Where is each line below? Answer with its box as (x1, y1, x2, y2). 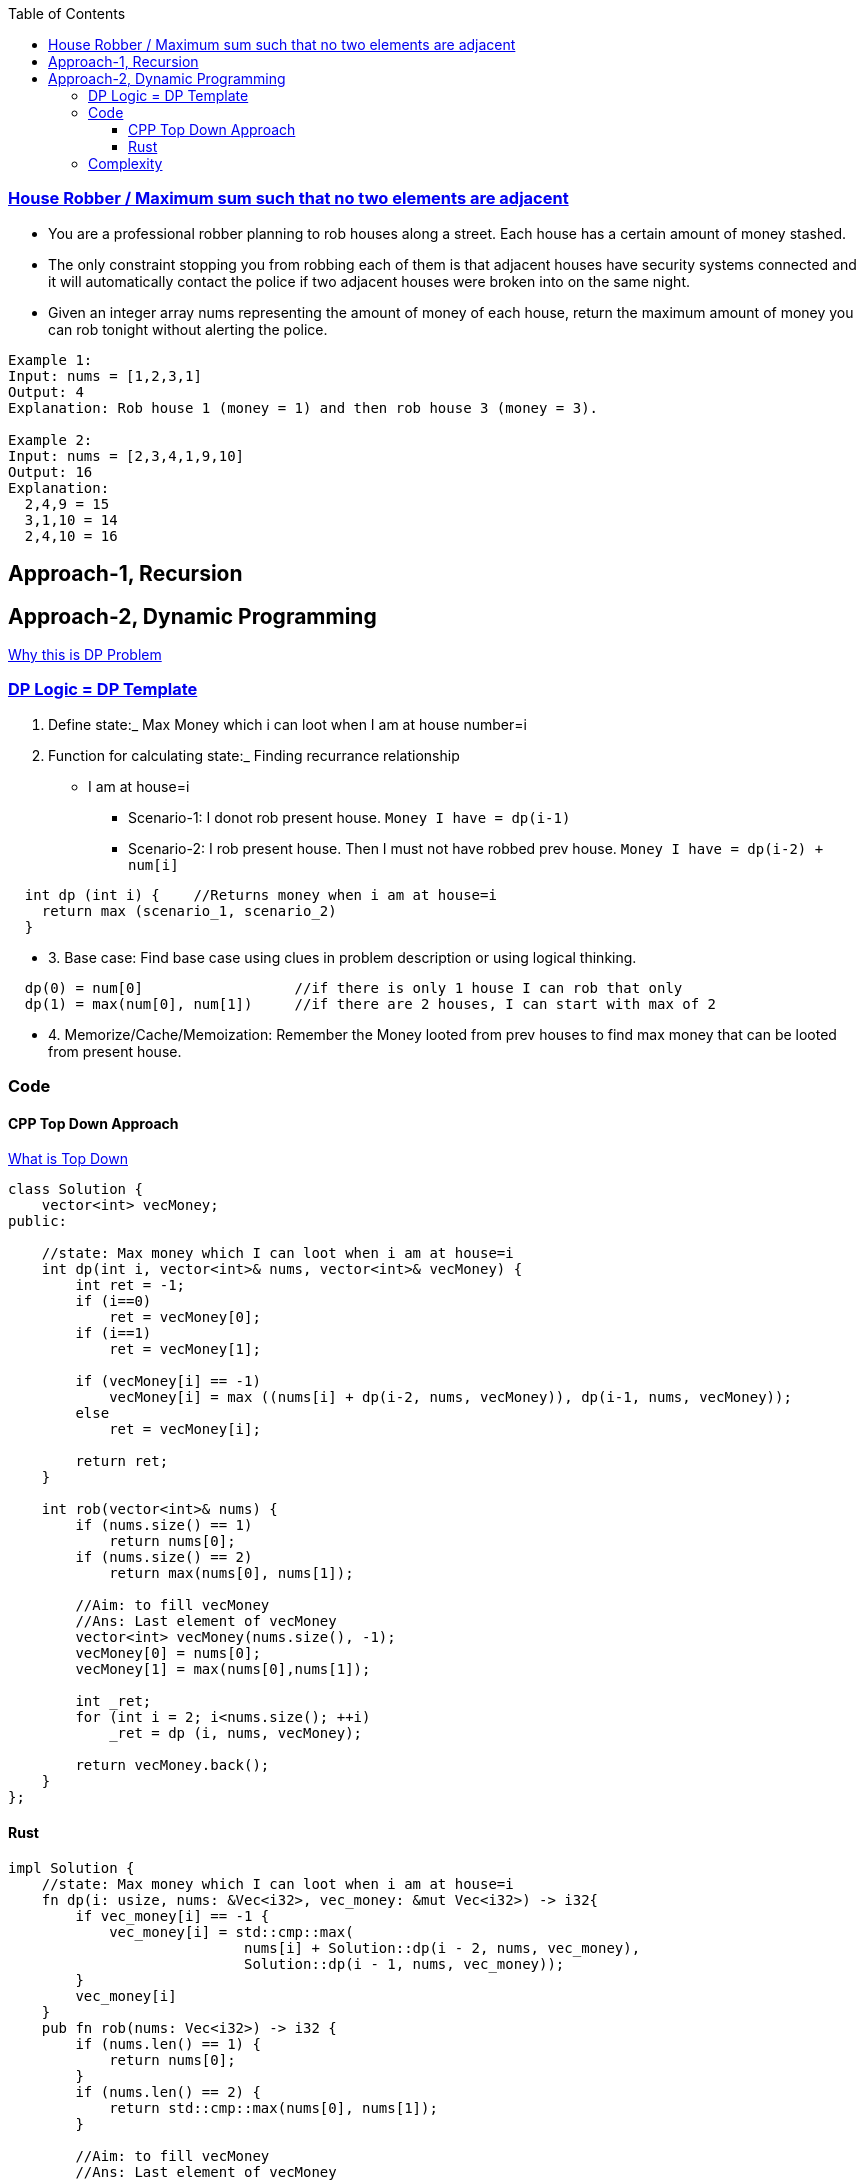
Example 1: (8, 351, 93, 368)
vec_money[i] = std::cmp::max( (109, 1923, 354, 1940)
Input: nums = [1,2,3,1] (8, 367, 202, 384)
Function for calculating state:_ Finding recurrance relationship (48, 746, 460, 764)
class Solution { (8, 1181, 143, 1198)
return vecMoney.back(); (75, 1757, 270, 1774)
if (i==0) (75, 1293, 152, 1310)
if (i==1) (75, 1325, 152, 1342)
